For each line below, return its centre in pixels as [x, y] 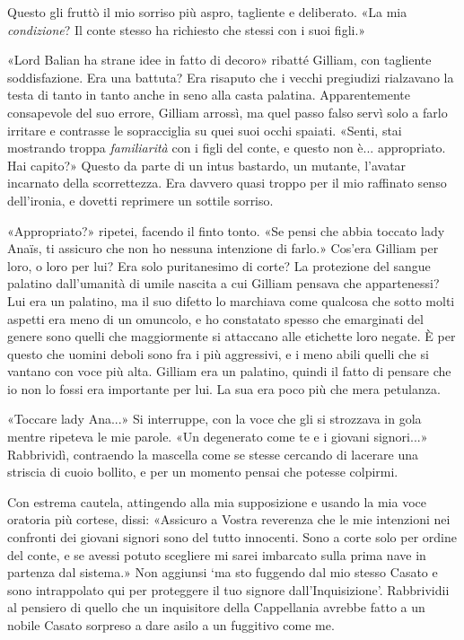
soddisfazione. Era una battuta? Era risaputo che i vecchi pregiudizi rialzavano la [231, 77]
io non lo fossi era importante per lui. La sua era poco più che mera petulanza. [224, 388]
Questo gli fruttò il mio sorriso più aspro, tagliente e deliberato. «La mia [207, 12]
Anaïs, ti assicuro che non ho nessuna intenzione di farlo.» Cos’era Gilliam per [223, 248]
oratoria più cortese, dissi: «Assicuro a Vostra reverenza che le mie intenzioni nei [229, 519]
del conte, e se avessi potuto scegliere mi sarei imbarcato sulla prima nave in [217, 554]
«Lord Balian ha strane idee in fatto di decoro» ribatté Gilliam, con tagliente [219, 60]
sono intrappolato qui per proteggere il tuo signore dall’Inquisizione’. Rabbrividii [228, 589]
